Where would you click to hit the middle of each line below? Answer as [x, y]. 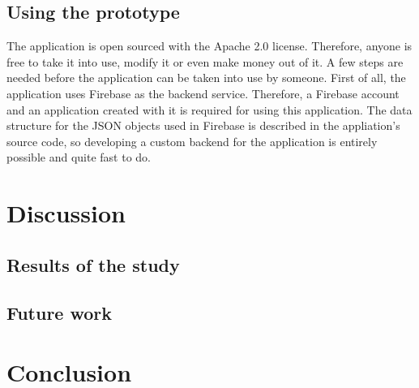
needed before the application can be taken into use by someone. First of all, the [206, 78]
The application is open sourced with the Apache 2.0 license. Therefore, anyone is [209, 46]
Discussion [66, 213]
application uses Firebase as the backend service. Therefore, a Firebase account [203, 93]
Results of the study [93, 264]
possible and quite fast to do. [79, 157]
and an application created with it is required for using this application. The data [209, 109]
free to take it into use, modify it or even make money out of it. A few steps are [205, 61]
